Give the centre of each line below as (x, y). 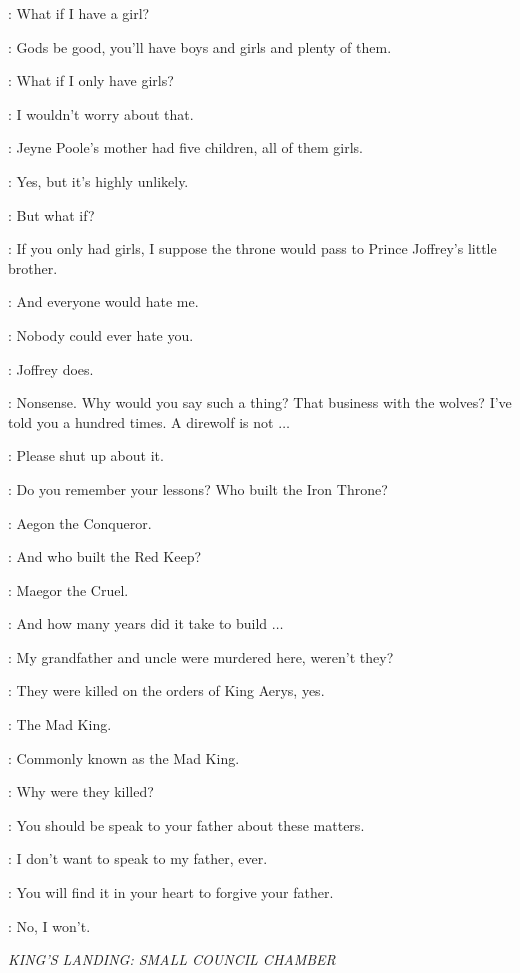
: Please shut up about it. (86, 455)
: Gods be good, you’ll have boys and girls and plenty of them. (200, 46)
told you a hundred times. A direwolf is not (141, 421)
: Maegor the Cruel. (68, 589)
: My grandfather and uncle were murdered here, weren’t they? (201, 656)
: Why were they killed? (81, 791)
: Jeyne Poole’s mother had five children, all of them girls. (185, 147)
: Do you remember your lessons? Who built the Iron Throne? (198, 488)
